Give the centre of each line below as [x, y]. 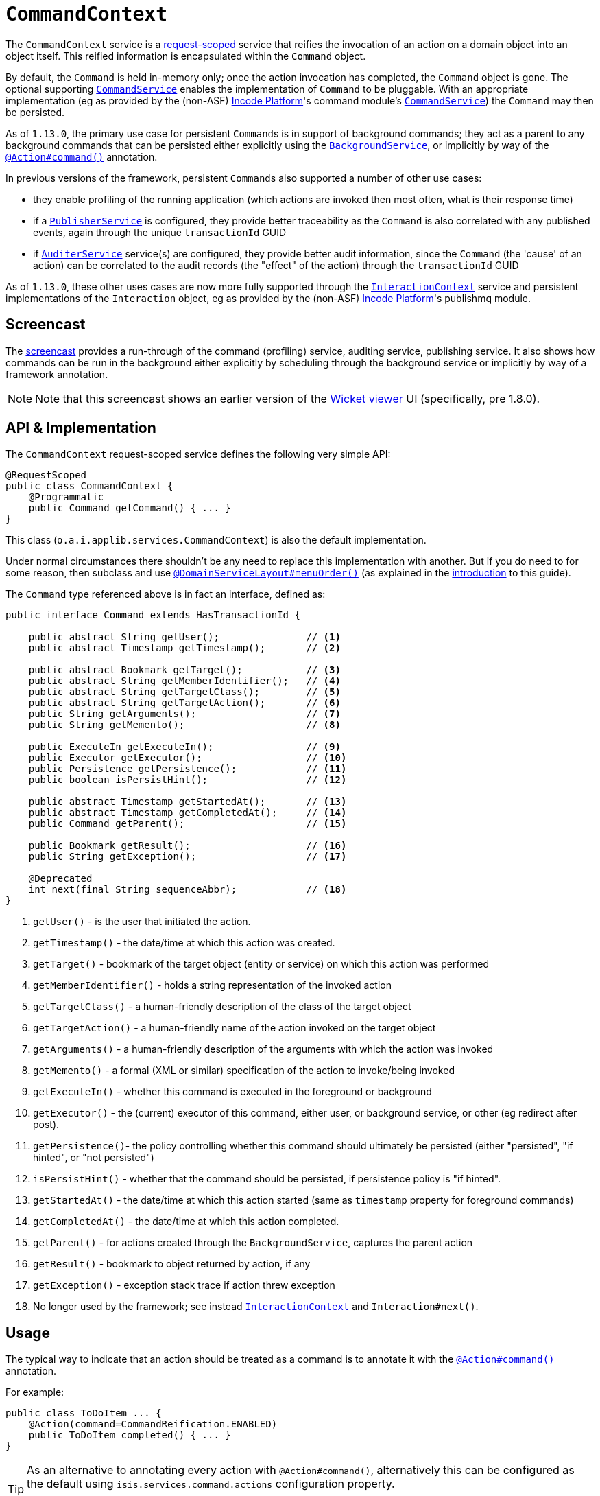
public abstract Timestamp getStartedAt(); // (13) [188, 802]
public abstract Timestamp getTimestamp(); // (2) [184, 648]
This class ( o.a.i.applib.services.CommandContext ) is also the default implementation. [216, 540]
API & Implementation [81, 428]
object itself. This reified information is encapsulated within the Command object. [186, 56]
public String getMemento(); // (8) [184, 725]
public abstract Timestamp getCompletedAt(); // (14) [188, 813]
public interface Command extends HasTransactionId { [153, 615]
